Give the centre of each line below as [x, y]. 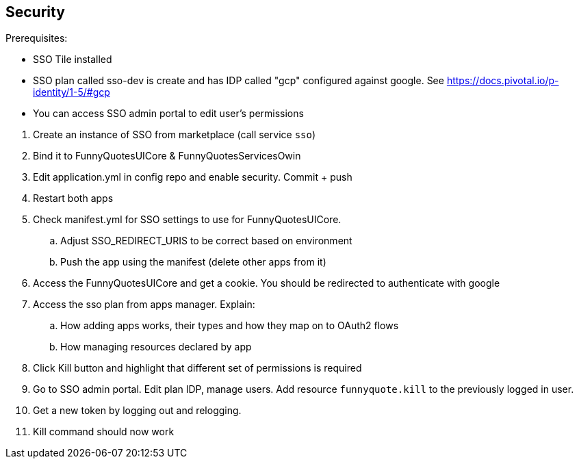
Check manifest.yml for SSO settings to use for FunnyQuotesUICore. [187, 220]
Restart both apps [73, 198]
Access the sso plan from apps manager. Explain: [144, 305]
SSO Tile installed [73, 60]
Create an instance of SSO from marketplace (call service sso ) [175, 135]
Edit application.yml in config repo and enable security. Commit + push [193, 177]
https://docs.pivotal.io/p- [503, 81]
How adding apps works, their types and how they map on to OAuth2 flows [230, 326]
